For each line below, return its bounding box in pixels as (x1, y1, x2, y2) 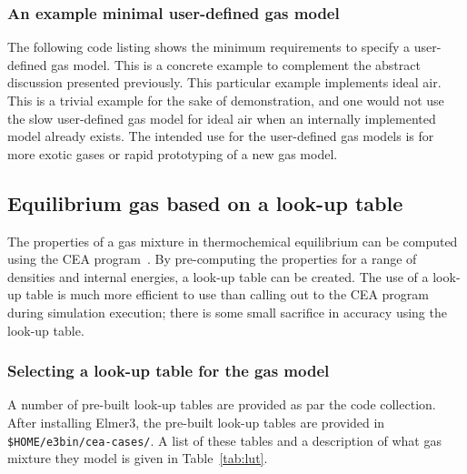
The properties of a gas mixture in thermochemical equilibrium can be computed (7, 231, 458, 250)
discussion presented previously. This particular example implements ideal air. (7, 73, 442, 92)
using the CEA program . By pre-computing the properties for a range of (7, 249, 417, 268)
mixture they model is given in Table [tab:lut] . (7, 449, 268, 468)
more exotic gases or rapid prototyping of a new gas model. (7, 144, 338, 163)
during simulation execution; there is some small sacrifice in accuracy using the (7, 302, 447, 321)
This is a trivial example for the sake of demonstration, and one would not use (7, 91, 444, 109)
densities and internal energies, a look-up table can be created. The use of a (7, 267, 429, 286)
